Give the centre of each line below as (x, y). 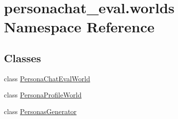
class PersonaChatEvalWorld (47, 78)
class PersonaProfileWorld (43, 95)
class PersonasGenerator (40, 111)
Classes (23, 58)
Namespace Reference (79, 27)
